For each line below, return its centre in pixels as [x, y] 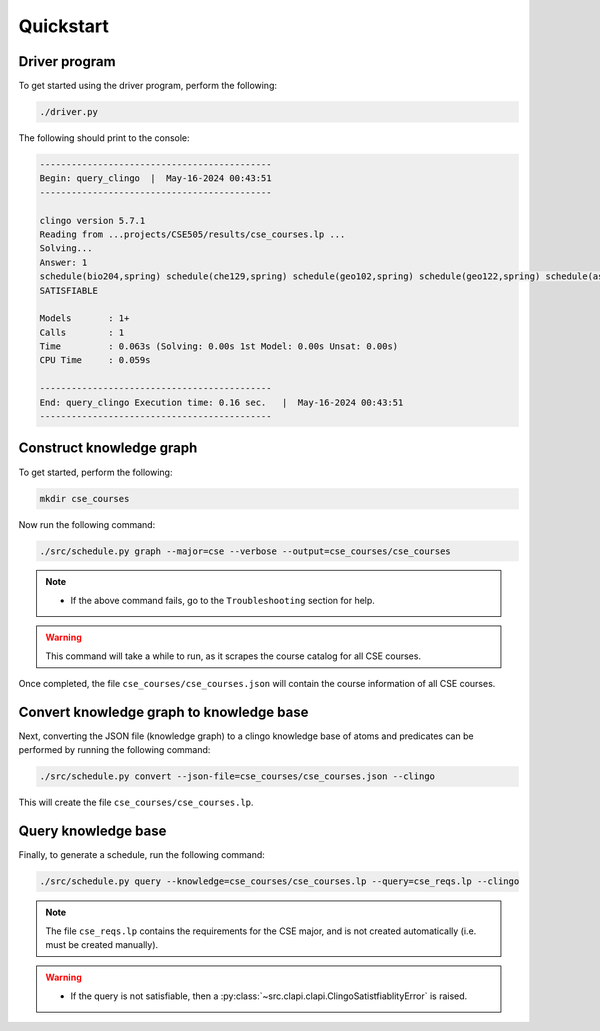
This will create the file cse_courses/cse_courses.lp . [136, 802]
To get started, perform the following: [95, 472]
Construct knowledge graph [108, 448]
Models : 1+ [84, 318]
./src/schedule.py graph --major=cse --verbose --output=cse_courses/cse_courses [245, 551]
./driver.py [69, 112]
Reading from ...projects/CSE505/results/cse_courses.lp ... [192, 234]
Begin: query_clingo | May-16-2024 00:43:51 [155, 178]
